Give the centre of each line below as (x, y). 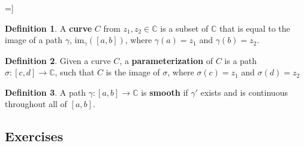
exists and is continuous (244, 92)
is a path (241, 60)
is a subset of (184, 28)
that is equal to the (255, 28)
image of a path (34, 40)
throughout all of (36, 104)
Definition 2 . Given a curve (58, 60)
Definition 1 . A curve (49, 28)
